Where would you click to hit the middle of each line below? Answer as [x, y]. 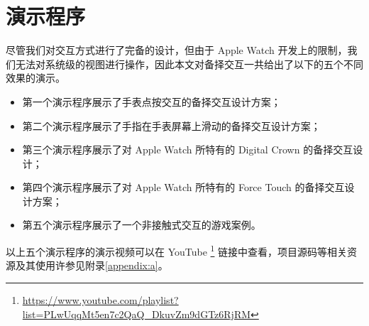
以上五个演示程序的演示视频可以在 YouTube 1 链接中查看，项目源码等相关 [177, 250]
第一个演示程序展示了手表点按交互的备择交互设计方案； [152, 101]
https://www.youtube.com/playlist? [100, 299]
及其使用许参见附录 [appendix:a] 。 [92, 265]
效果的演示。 [35, 78]
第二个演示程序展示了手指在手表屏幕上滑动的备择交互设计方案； [171, 125]
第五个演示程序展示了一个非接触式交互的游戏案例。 [142, 225]
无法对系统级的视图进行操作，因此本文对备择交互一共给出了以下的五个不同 [189, 64]
